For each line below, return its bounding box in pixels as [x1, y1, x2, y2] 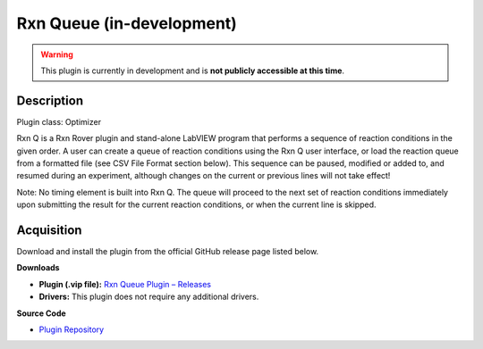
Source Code [16, 308, 66, 319]
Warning [40, 49, 73, 60]
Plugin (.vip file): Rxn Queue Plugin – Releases [38, 278, 212, 289]
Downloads [16, 262, 60, 273]
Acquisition [16, 223, 82, 237]
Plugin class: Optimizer [16, 116, 102, 127]
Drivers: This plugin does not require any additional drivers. [38, 291, 259, 303]
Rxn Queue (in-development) [16, 13, 237, 33]
